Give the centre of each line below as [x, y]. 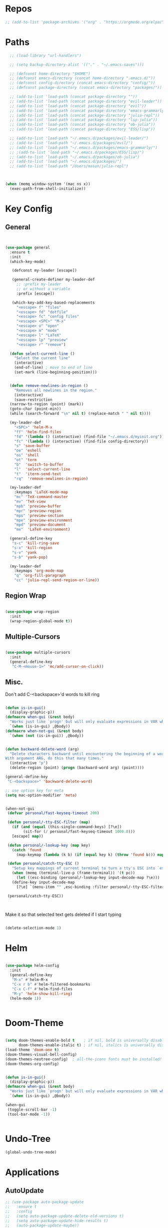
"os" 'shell [26, 455]
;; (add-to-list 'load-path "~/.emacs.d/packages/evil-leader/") [79, 138]
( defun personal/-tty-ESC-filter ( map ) [49, 822]
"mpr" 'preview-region [38, 511]
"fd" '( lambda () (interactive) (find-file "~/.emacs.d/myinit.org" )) [89, 436]
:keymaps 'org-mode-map [39, 571]
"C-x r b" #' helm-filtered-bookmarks [51, 984]
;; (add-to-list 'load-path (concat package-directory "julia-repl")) [85, 115]
